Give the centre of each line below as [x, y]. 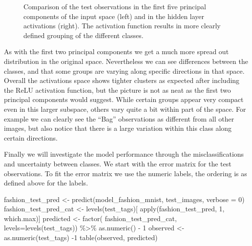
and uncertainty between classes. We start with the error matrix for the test [118, 163]
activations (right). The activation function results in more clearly [122, 26]
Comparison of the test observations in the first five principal [115, 6]
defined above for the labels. [46, 183]
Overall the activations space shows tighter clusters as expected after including [122, 80]
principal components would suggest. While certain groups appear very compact [124, 99]
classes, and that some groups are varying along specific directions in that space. [124, 71]
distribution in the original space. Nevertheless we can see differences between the [126, 61]
